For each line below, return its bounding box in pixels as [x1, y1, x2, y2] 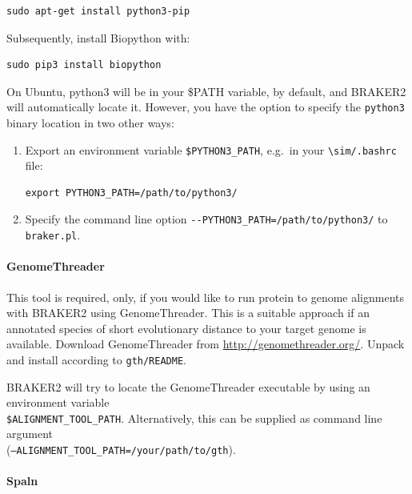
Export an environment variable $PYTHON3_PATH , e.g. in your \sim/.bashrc [25, 141, 397, 158]
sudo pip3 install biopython [6, 59, 162, 71]
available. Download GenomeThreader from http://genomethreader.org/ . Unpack [6, 335, 405, 352]
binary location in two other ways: [6, 114, 174, 131]
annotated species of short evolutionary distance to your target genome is [6, 319, 366, 336]
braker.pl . [25, 227, 81, 243]
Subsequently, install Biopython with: [6, 29, 190, 46]
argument [6, 425, 53, 442]
